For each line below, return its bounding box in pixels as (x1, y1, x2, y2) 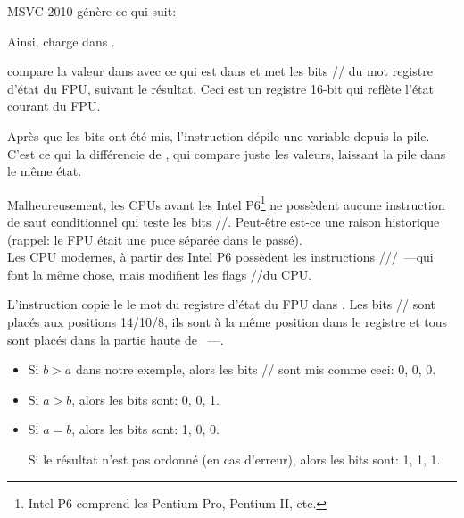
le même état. (7, 162, 82, 180)
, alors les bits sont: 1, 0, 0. (71, 420, 220, 439)
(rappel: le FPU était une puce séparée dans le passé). (7, 230, 302, 248)
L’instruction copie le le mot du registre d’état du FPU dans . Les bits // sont (7, 295, 436, 313)
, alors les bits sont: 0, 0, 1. (71, 389, 220, 408)
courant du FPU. (7, 96, 101, 115)
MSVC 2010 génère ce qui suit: (7, 2, 177, 20)
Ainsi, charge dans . (7, 31, 115, 50)
